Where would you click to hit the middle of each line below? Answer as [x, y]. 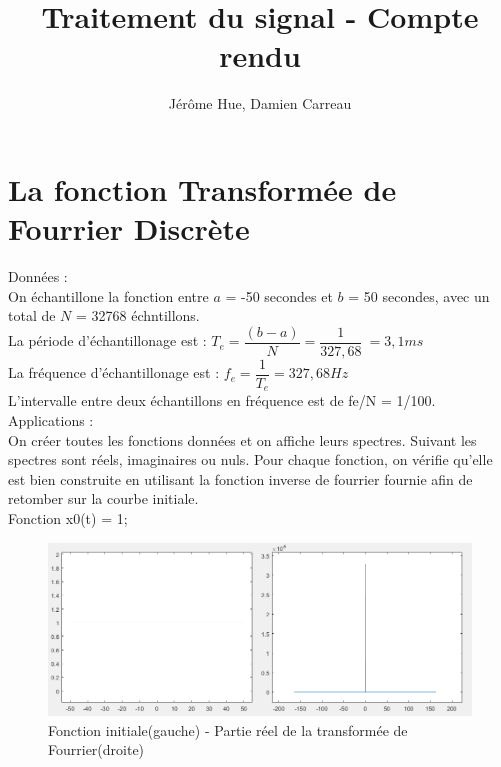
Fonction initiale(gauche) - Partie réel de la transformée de [228, 729]
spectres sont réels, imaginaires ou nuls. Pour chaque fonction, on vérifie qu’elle [250, 459]
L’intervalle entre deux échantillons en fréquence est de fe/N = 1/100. [222, 400]
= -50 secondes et [279, 295]
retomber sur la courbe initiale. [103, 498]
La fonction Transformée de [202, 188]
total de [32, 315]
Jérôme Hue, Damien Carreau [260, 103]
